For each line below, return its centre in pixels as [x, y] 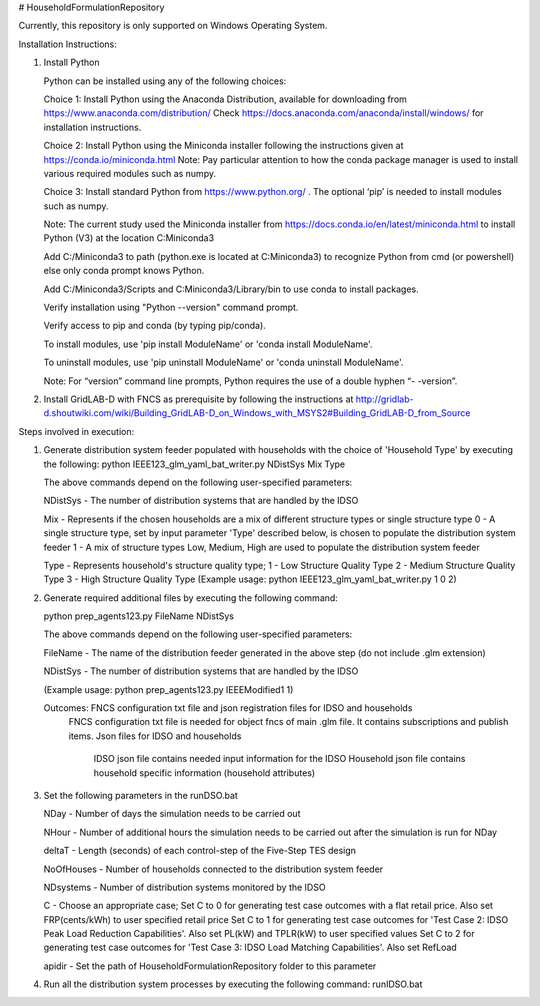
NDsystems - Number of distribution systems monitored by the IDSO [184, 887]
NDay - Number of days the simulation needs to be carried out [172, 814]
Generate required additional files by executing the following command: [191, 597]
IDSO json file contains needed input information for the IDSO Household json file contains [279, 759]
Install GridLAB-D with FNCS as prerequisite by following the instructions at [198, 399]
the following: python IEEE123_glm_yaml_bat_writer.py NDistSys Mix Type [194, 464]
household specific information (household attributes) [204, 772]
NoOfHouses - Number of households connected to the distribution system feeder [213, 869]
